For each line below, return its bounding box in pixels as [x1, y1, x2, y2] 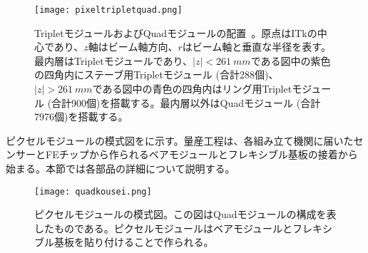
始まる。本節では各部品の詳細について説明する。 [6, 161, 235, 175]
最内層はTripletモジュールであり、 [34, 53, 193, 68]
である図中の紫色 [250, 53, 331, 68]
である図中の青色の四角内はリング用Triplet [92, 81, 292, 96]
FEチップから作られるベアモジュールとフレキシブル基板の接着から [45, 147, 358, 162]
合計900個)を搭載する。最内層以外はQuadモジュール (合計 [51, 95, 321, 110]
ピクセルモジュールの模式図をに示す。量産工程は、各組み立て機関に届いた [6, 133, 354, 148]
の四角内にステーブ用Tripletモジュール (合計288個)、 [34, 67, 279, 82]
